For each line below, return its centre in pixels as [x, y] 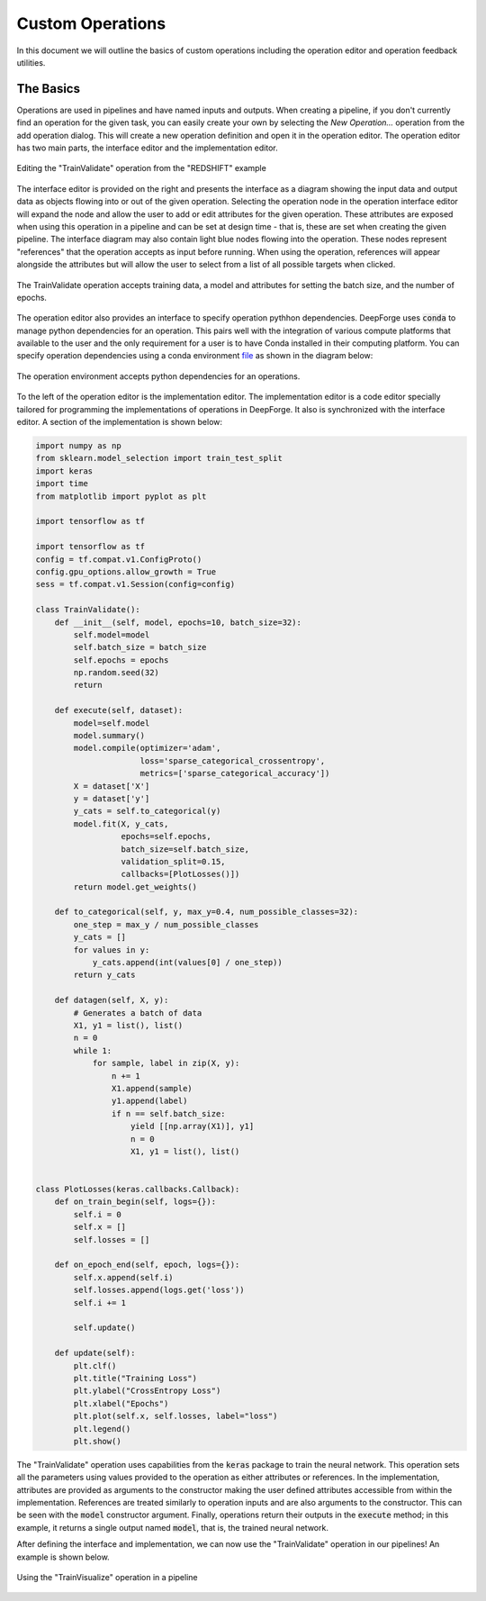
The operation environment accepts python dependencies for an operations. [158, 376]
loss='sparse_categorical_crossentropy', [233, 760]
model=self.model [112, 723]
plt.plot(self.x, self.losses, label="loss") [175, 1416]
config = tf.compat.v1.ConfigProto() [119, 559]
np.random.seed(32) [116, 673]
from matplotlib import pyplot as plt [121, 496]
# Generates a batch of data [138, 1013]
